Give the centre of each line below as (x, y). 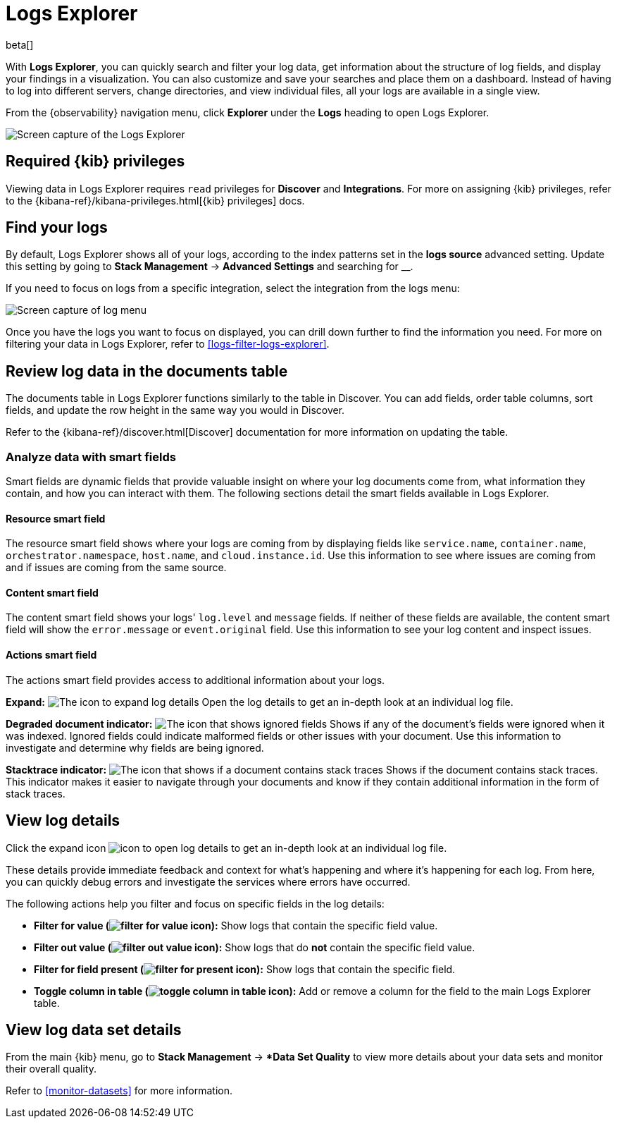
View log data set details (94, 1030)
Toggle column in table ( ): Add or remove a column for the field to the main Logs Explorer (312, 991)
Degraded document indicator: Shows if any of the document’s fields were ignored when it (305, 723)
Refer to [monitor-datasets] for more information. (119, 1091)
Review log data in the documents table (147, 371)
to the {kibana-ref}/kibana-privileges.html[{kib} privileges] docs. (155, 200)
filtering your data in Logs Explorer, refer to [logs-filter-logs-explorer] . (168, 344)
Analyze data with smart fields (91, 457)
